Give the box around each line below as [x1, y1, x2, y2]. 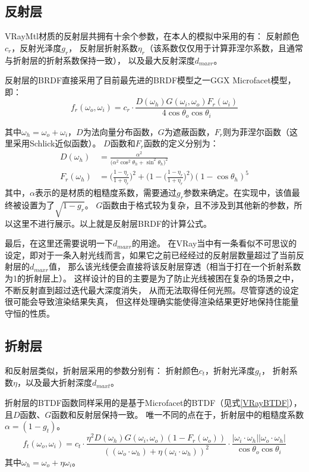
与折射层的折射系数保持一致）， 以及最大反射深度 [5, 54, 195, 66]
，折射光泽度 [205, 364, 256, 376]
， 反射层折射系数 [68, 41, 138, 54]
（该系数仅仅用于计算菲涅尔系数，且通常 [145, 41, 303, 54]
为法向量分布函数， [83, 125, 158, 137]
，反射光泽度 [11, 41, 62, 54]
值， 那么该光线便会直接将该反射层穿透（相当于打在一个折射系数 [48, 260, 301, 273]
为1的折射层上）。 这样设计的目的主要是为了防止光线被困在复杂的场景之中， [5, 272, 299, 285]
